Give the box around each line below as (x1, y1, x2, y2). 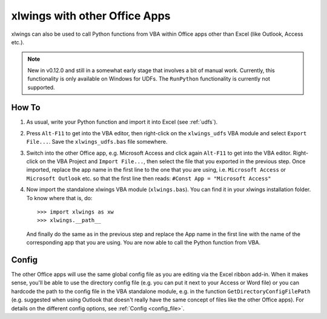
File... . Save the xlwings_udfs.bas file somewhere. (26, 138, 168, 146)
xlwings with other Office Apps (11, 9, 171, 22)
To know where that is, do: (26, 194, 93, 201)
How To (11, 102, 41, 113)
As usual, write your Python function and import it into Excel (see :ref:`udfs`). (26, 118, 218, 126)
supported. (27, 84, 55, 91)
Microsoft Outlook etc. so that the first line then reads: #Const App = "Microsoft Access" (26, 175, 272, 182)
